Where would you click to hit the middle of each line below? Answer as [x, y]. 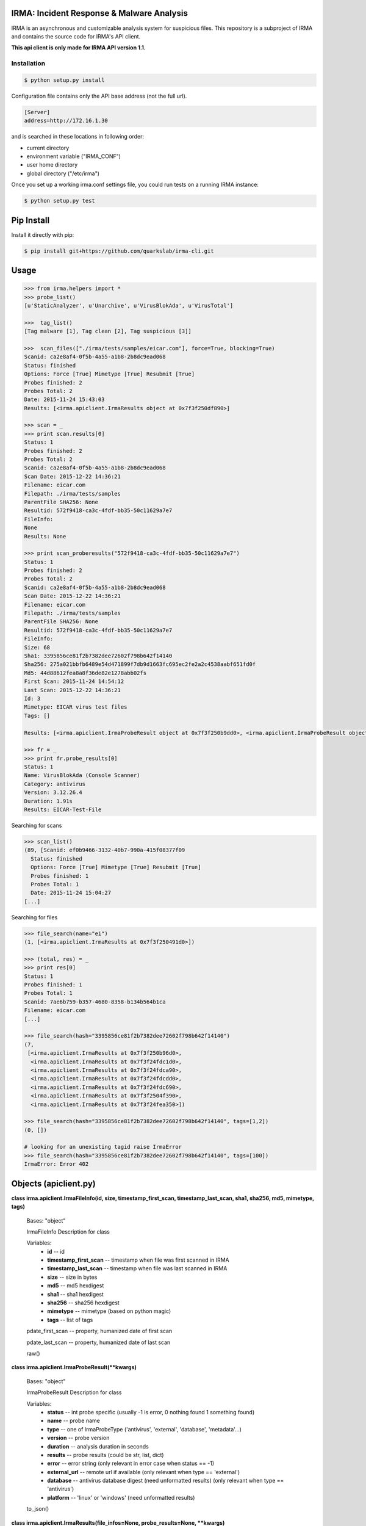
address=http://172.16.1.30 [66, 121]
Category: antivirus [55, 784]
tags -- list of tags [70, 1320]
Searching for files [34, 917]
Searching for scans [37, 826]
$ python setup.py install [64, 80]
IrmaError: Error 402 [56, 1164]
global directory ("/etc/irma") [63, 173]
